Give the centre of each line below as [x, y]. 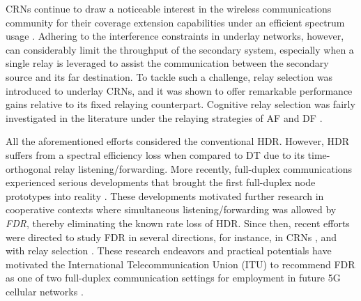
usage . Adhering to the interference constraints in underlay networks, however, [175, 36]
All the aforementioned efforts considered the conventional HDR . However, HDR [178, 141]
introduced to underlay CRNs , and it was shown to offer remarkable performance [179, 90]
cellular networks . [45, 291]
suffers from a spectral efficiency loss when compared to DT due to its [155, 154]
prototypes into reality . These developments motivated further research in [165, 195]
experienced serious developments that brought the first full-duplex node [161, 182]
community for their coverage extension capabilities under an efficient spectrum [175, 22]
